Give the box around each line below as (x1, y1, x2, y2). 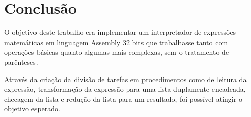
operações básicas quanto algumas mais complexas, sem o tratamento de (4, 47, 229, 57)
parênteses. (4, 56, 38, 67)
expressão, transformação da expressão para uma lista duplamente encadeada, (4, 84, 246, 94)
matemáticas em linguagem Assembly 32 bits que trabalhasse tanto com (4, 36, 228, 47)
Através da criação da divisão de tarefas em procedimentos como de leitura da (4, 73, 247, 84)
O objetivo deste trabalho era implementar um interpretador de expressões (4, 27, 236, 37)
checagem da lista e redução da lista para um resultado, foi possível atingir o (4, 93, 242, 104)
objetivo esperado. (4, 103, 60, 114)
